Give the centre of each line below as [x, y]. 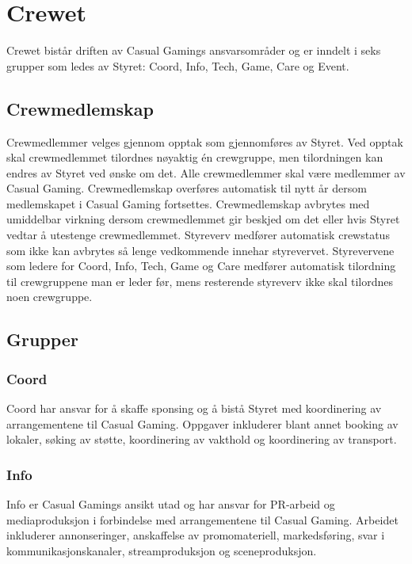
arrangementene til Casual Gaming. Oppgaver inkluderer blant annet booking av [202, 423]
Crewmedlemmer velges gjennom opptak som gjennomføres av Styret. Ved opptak [205, 141]
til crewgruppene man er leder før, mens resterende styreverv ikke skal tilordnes [200, 281]
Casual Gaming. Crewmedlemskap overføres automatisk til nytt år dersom [187, 188]
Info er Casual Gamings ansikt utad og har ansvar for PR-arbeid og [171, 504]
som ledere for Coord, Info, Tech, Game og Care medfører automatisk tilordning [201, 266]
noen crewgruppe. [50, 297]
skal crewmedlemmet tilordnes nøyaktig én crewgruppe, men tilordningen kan [195, 157]
